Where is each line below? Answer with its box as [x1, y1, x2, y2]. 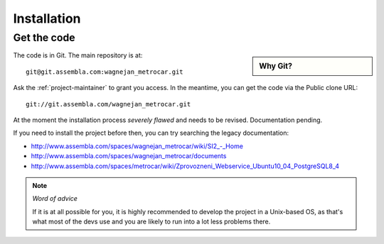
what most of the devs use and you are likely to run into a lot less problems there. [32, 217, 271, 226]
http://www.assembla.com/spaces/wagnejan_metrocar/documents [31, 152, 227, 160]
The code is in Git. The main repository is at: [13, 51, 143, 60]
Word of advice [32, 194, 78, 203]
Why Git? [259, 61, 293, 71]
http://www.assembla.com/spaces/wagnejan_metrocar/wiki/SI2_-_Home [31, 142, 243, 150]
